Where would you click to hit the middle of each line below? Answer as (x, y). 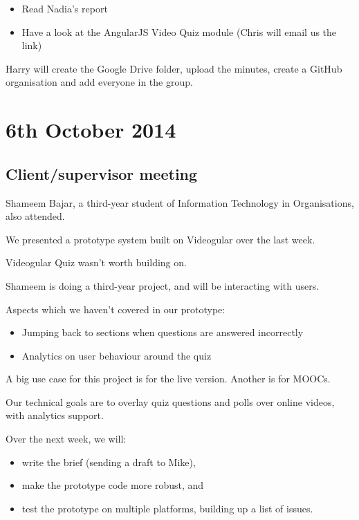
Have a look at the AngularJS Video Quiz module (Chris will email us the (179, 31)
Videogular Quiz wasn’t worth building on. (96, 262)
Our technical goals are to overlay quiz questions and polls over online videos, (170, 401)
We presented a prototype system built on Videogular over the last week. (160, 239)
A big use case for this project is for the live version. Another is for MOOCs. (168, 379)
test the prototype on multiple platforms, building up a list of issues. (167, 508)
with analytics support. (55, 415)
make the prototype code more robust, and (113, 485)
